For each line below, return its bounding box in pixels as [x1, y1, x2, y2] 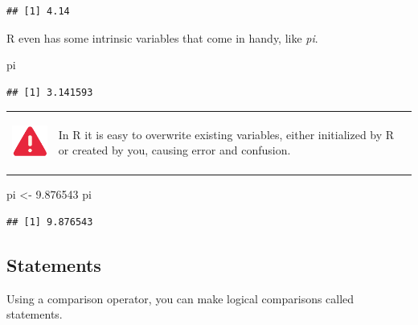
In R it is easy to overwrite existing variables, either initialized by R [58, 125, 395, 142]
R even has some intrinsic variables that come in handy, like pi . [6, 29, 318, 46]
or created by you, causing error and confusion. [58, 142, 291, 158]
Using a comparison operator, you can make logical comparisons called [6, 290, 354, 306]
